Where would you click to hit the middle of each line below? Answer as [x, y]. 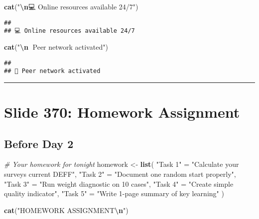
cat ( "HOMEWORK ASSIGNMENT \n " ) [66, 210]
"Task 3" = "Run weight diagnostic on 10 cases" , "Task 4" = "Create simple [119, 183]
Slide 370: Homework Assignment [122, 112]
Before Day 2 [39, 143]
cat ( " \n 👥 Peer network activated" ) [56, 46]
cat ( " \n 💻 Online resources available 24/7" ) [71, 6]
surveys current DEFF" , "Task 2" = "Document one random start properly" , [120, 174]
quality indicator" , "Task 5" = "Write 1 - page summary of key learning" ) [114, 193]
